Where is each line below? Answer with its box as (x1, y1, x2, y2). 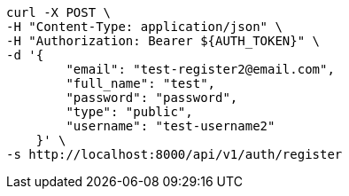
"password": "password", (66, 90, 238, 105)
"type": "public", (66, 105, 193, 119)
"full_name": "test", (66, 76, 216, 90)
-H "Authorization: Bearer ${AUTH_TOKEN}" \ (6, 34, 321, 48)
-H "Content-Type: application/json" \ (6, 20, 283, 34)
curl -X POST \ (6, 5, 112, 20)
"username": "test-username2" (66, 119, 275, 133)
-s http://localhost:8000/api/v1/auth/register (6, 147, 343, 161)
